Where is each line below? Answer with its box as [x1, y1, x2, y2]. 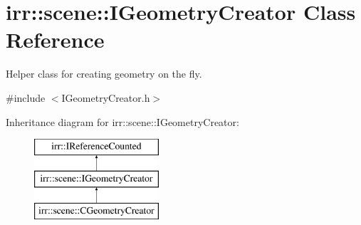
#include [6, 90, 46, 105]
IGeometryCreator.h [61, 90, 150, 105]
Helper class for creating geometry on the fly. [6, 66, 202, 81]
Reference [6, 25, 105, 54]
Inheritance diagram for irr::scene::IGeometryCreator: [6, 114, 239, 129]
